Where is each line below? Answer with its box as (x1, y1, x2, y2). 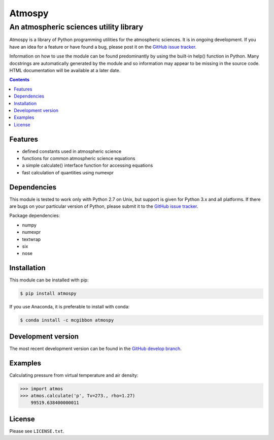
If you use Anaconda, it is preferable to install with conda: (9, 304, 130, 310)
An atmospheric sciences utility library (9, 22, 144, 32)
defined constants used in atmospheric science (22, 148, 122, 154)
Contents (9, 77, 30, 83)
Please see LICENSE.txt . (9, 428, 64, 434)
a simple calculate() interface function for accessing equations (22, 163, 153, 169)
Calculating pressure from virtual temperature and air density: (9, 372, 139, 378)
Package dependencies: (9, 212, 60, 218)
